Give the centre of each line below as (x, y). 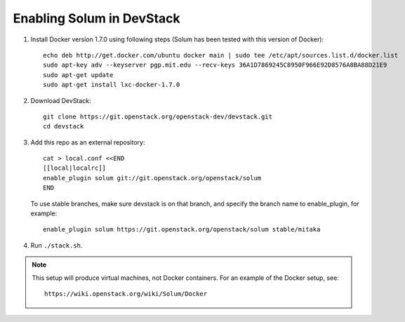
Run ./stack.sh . (57, 245)
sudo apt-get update (78, 75)
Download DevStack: (61, 100)
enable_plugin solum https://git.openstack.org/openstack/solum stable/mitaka (182, 229)
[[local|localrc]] (75, 168)
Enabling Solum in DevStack (97, 18)
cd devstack (64, 127)
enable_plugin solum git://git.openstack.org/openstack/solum (152, 178)
